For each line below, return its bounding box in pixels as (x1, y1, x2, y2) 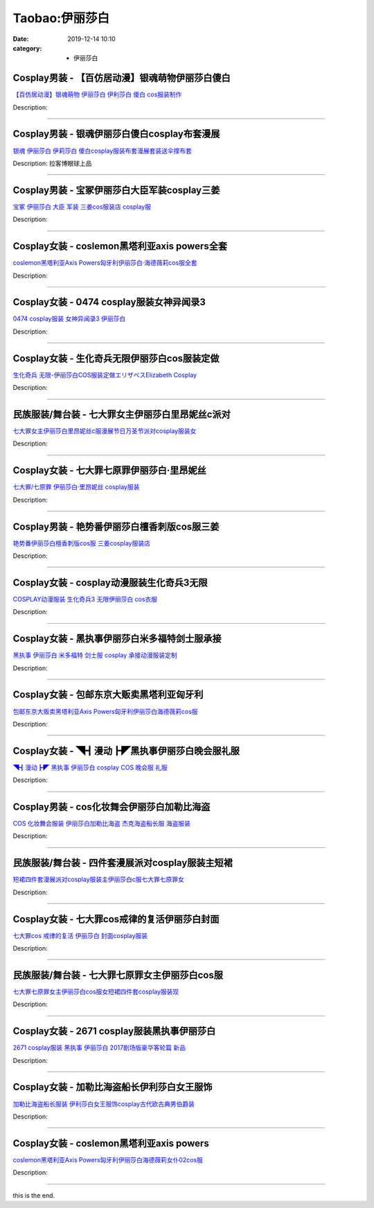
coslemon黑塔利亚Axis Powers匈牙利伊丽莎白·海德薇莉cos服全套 (12, 259, 197, 267)
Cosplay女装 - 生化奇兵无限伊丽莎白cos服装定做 (12, 352, 220, 364)
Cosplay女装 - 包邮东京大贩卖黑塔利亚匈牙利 (12, 689, 204, 701)
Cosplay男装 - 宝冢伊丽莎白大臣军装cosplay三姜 (12, 184, 220, 196)
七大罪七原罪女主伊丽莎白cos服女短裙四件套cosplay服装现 (12, 987, 179, 996)
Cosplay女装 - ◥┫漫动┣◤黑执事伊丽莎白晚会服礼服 (12, 745, 240, 756)
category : (12, 44, 42, 52)
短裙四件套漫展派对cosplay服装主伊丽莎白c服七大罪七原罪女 (12, 875, 185, 884)
